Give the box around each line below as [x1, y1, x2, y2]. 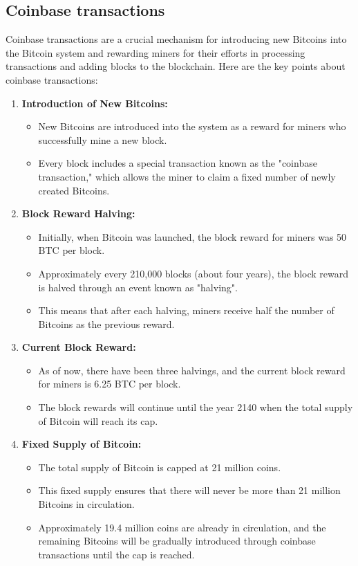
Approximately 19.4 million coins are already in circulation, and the [38, 520, 326, 534]
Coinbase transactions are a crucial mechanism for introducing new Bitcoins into [6, 32, 347, 46]
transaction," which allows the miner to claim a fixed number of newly [38, 169, 336, 183]
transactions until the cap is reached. [38, 547, 195, 561]
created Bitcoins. [38, 183, 110, 197]
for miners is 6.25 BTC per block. [38, 376, 181, 391]
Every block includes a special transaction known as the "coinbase [38, 156, 317, 170]
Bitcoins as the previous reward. [38, 316, 175, 331]
